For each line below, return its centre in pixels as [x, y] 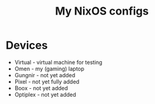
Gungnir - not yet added [45, 75]
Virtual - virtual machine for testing [58, 62]
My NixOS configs [102, 11]
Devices [27, 45]
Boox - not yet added [41, 88]
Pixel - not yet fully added [47, 81]
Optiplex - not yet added [45, 94]
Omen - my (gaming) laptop [49, 69]
